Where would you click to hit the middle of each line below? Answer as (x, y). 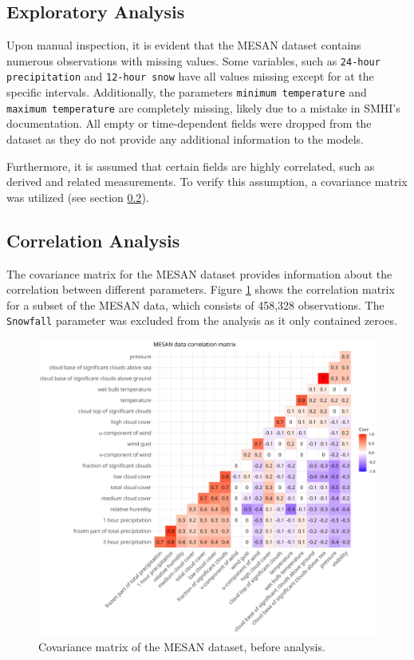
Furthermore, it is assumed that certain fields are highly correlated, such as (191, 166)
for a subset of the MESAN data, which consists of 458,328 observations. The (195, 304)
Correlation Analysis (93, 240)
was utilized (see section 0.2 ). (78, 197)
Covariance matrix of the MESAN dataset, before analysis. (182, 646)
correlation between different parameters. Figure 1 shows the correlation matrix (201, 289)
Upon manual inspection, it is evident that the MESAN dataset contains (184, 45)
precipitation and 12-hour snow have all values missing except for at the (190, 76)
